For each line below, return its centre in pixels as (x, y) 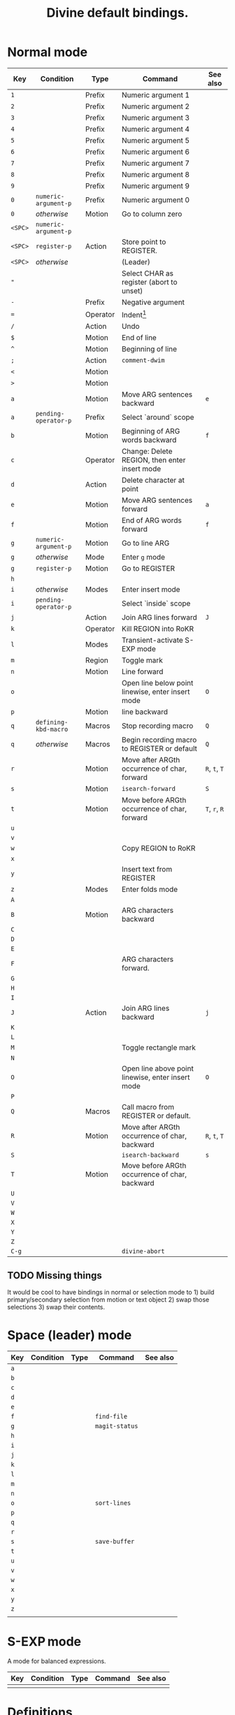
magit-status (116, 1426)
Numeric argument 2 (156, 106)
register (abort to (149, 282)
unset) (132, 290)
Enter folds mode (150, 890)
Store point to (144, 241)
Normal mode (48, 52)
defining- (52, 723)
